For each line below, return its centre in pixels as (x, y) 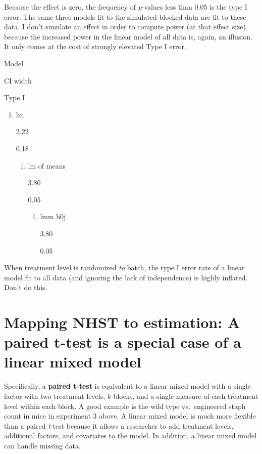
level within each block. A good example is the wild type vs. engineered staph (125, 406)
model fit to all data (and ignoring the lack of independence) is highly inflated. (126, 277)
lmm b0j (53, 216)
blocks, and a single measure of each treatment (186, 396)
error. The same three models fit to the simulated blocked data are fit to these (125, 16)
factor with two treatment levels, (55, 396)
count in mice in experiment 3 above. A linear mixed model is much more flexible (130, 416)
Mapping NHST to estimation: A (122, 322)
